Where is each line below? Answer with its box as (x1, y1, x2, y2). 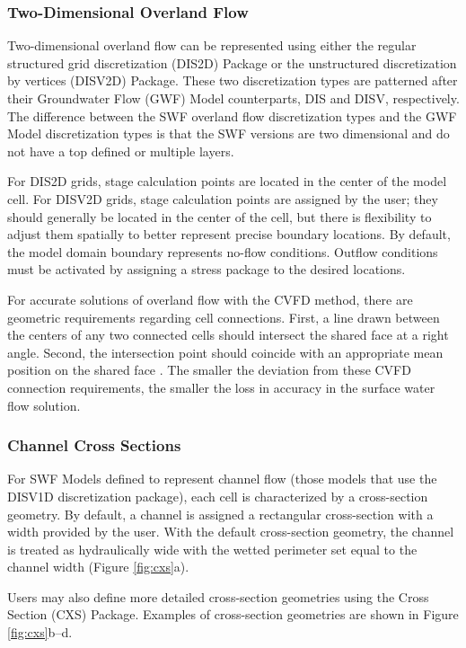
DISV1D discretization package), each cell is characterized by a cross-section (7, 486, 428, 505)
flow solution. (7, 395, 81, 414)
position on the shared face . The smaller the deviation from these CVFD (7, 360, 411, 379)
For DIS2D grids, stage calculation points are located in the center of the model (7, 172, 447, 191)
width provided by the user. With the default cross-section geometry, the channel (7, 522, 454, 541)
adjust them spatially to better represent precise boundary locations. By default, (7, 225, 451, 244)
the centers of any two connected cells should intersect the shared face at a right (7, 325, 449, 344)
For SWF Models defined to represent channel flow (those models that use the (7, 469, 437, 488)
